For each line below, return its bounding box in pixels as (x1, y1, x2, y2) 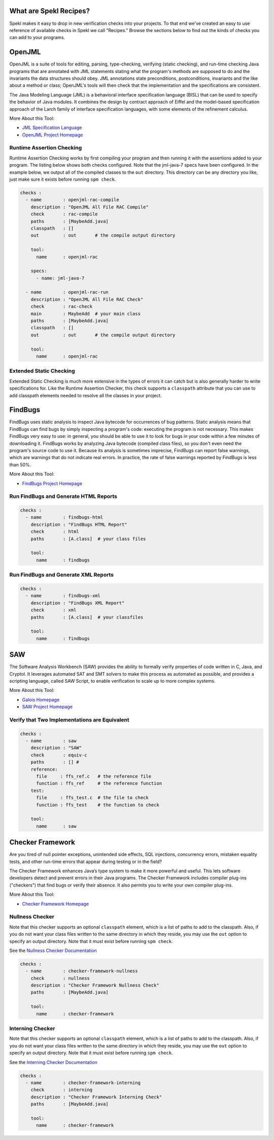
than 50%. (9, 461, 31, 467)
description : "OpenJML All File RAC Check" (30, 296, 144, 302)
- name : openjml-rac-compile (25, 197, 119, 203)
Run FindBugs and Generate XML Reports (9, 572, 114, 579)
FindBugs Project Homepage (22, 480, 82, 486)
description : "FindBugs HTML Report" (30, 521, 127, 527)
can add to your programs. (9, 35, 65, 41)
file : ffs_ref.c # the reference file (36, 774, 152, 779)
